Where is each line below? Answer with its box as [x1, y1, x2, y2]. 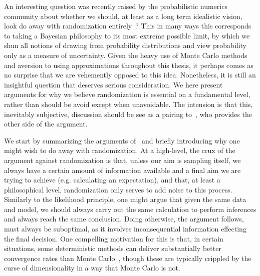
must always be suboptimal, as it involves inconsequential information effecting [4, 223, 246, 234]
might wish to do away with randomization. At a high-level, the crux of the [4, 145, 235, 155]
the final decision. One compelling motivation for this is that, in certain [4, 233, 223, 243]
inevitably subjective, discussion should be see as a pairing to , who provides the [4, 108, 252, 119]
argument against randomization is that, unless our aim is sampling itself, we [4, 154, 241, 165]
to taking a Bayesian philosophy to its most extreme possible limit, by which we [4, 30, 250, 40]
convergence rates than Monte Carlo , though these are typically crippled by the [4, 252, 251, 263]
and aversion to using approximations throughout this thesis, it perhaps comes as [4, 59, 253, 70]
